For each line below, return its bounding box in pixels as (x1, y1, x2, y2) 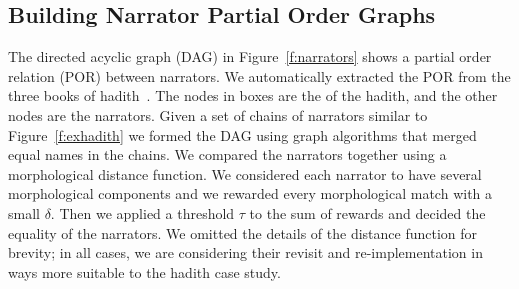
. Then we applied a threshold (50, 202, 235, 223)
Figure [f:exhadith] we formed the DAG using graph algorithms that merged (8, 124, 477, 145)
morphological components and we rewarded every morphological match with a (8, 183, 493, 204)
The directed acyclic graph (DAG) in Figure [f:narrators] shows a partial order (8, 46, 492, 67)
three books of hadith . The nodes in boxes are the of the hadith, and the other (8, 85, 498, 106)
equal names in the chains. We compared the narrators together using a (8, 144, 447, 165)
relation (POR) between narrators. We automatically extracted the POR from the (8, 65, 511, 86)
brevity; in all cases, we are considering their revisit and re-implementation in (8, 242, 483, 263)
